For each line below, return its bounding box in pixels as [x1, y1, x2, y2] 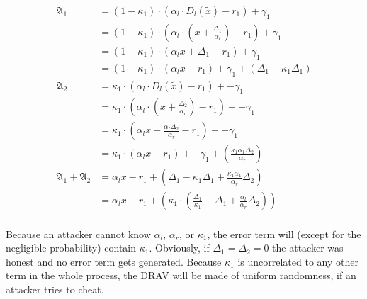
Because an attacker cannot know [6, 226, 151, 241]
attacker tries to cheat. [6, 281, 104, 296]
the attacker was [272, 240, 344, 255]
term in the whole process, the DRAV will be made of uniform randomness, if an [6, 268, 356, 283]
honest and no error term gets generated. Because [6, 254, 222, 269]
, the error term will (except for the [207, 226, 361, 241]
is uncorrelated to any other [237, 254, 358, 269]
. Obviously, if [149, 240, 210, 255]
